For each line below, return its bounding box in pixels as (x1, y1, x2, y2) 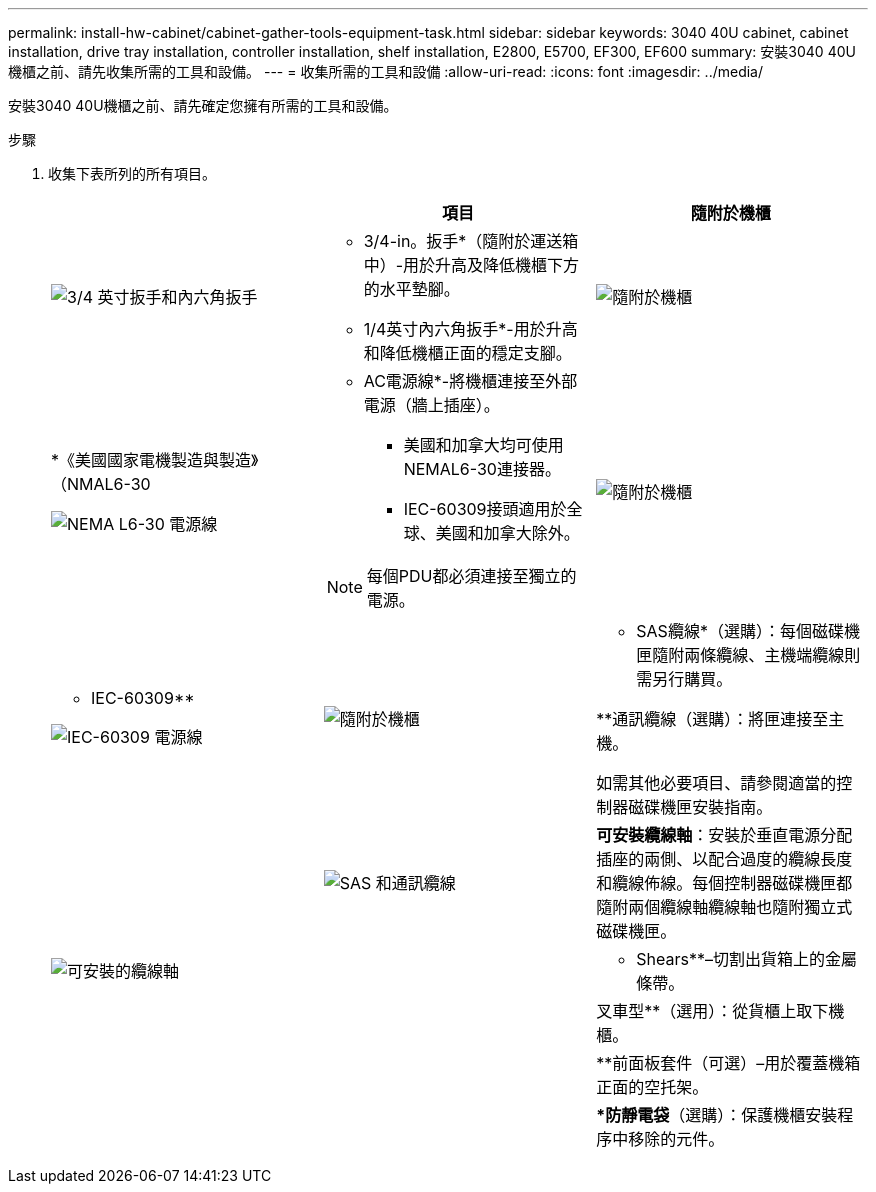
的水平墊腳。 (363, 279, 460, 299)
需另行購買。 (636, 669, 733, 689)
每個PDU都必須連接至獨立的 (366, 566, 577, 586)
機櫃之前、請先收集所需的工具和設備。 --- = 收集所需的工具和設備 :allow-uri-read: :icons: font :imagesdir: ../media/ (8, 63, 764, 80)
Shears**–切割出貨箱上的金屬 (636, 949, 858, 969)
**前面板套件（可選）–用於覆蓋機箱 (596, 1053, 861, 1073)
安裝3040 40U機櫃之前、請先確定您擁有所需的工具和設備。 (8, 97, 398, 114)
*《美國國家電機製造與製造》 (51, 450, 259, 470)
